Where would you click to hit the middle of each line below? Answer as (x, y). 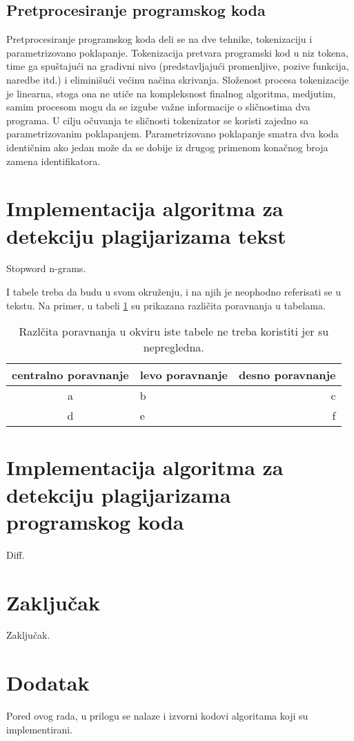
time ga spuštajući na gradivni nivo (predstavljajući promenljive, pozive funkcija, (178, 66)
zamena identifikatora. (53, 161)
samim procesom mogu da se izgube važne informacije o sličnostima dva (158, 107)
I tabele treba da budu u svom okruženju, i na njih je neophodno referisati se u (174, 292)
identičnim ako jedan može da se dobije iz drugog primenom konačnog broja (167, 147)
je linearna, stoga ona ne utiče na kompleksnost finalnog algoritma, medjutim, (171, 93)
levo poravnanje (184, 375)
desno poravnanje (287, 375)
